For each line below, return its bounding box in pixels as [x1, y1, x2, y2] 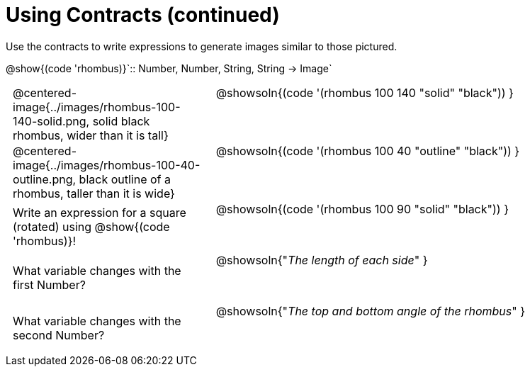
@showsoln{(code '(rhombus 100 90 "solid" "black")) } [215, 201, 509, 216]
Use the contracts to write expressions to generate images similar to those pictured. [6, 40, 397, 52]
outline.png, [13, 171, 77, 186]
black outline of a [79, 171, 171, 186]
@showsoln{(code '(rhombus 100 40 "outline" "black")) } [215, 143, 520, 158]
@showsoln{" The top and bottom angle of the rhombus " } [215, 303, 526, 318]
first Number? [13, 277, 86, 292]
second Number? [13, 328, 105, 343]
